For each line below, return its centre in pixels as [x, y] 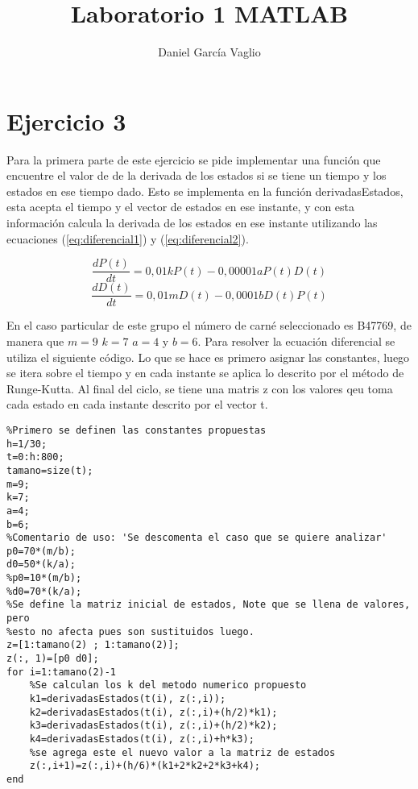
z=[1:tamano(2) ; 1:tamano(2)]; [93, 645]
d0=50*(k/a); [41, 565]
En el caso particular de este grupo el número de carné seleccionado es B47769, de [209, 325]
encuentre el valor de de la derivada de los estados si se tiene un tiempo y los [197, 175]
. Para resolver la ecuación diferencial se [296, 341]
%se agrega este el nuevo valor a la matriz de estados [182, 752]
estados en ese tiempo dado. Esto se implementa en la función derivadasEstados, [205, 191]
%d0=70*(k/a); [44, 591]
